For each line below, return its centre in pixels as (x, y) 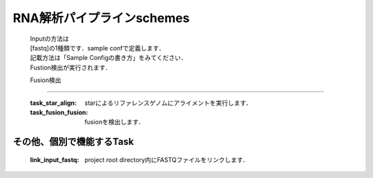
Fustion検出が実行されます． (71, 67)
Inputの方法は (49, 39)
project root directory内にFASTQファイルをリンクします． (167, 159)
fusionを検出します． (115, 122)
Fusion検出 (46, 80)
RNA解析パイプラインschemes (101, 18)
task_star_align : (54, 103)
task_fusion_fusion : (59, 112)
